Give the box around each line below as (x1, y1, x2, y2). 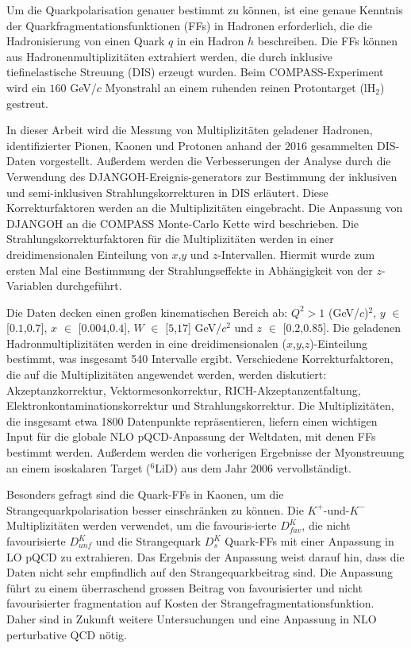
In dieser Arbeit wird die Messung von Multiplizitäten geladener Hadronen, (6, 121, 373, 138)
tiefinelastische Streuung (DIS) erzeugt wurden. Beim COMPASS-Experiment (6, 64, 384, 80)
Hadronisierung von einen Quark (6, 33, 165, 49)
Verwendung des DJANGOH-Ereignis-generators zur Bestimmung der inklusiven (6, 168, 398, 184)
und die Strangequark (95, 533, 202, 549)
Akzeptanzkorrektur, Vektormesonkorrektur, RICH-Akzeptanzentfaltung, (6, 381, 361, 398)
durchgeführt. (56, 277, 122, 294)
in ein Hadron (176, 33, 244, 49)
